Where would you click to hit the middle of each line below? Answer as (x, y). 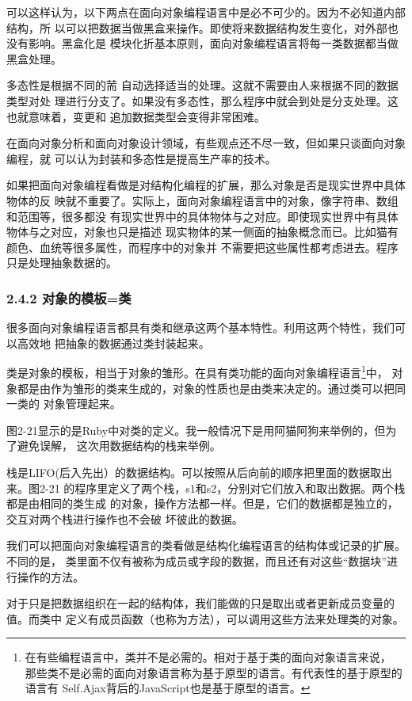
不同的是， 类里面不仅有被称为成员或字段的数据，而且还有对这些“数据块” (196, 560)
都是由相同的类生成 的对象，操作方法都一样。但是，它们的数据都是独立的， (202, 503)
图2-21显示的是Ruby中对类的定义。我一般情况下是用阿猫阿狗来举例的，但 (196, 430)
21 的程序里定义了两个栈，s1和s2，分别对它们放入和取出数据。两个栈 (227, 488)
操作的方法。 (50, 576)
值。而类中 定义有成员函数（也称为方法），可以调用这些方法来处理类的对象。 (205, 618)
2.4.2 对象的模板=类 (69, 297)
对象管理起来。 (82, 404)
